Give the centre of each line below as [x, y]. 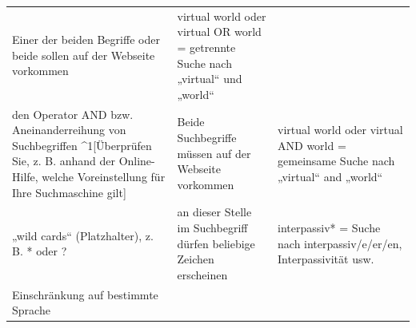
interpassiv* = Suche [329, 227]
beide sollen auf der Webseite [84, 55]
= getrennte [206, 47]
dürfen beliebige [216, 243]
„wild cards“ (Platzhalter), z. [83, 235]
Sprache [31, 310]
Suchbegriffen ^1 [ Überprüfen [82, 145]
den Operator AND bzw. [73, 114]
